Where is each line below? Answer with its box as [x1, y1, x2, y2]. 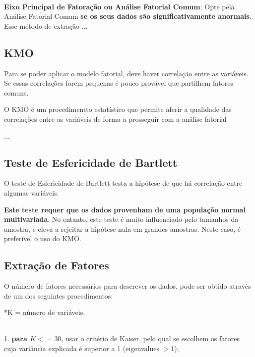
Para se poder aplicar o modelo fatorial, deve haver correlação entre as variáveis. [4, 68, 249, 78]
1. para [4, 333, 27, 344]
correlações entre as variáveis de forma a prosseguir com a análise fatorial [4, 113, 227, 124]
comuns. [4, 87, 29, 98]
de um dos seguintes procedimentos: [4, 290, 113, 301]
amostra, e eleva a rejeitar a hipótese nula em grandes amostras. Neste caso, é [4, 223, 241, 234]
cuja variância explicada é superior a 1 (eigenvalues [4, 343, 159, 354]
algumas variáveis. [4, 187, 59, 198]
